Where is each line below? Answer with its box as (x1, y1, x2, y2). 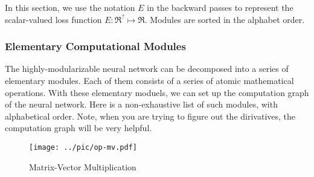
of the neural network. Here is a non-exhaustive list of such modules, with (5, 98, 278, 111)
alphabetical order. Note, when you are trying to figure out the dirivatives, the (5, 109, 296, 122)
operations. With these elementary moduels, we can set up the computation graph (5, 86, 309, 98)
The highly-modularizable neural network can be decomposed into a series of (5, 62, 289, 75)
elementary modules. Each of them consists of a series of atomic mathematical (5, 74, 294, 86)
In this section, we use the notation (5, 1, 135, 13)
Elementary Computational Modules (5, 39, 186, 54)
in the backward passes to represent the (147, 1, 293, 13)
